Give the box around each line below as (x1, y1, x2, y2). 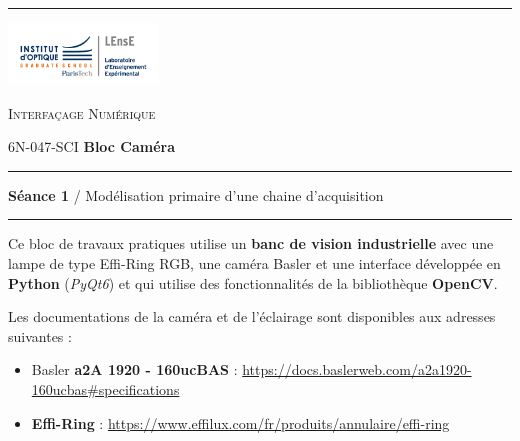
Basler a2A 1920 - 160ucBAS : (31, 359, 238, 380)
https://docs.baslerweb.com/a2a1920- (242, 359, 472, 380)
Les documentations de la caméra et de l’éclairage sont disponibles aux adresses (8, 306, 496, 327)
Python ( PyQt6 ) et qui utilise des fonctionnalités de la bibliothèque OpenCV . (8, 272, 498, 293)
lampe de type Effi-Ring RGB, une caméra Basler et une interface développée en (8, 253, 501, 274)
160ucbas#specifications (31, 379, 180, 400)
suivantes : (8, 325, 72, 346)
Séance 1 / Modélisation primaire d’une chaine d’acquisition (8, 184, 384, 205)
